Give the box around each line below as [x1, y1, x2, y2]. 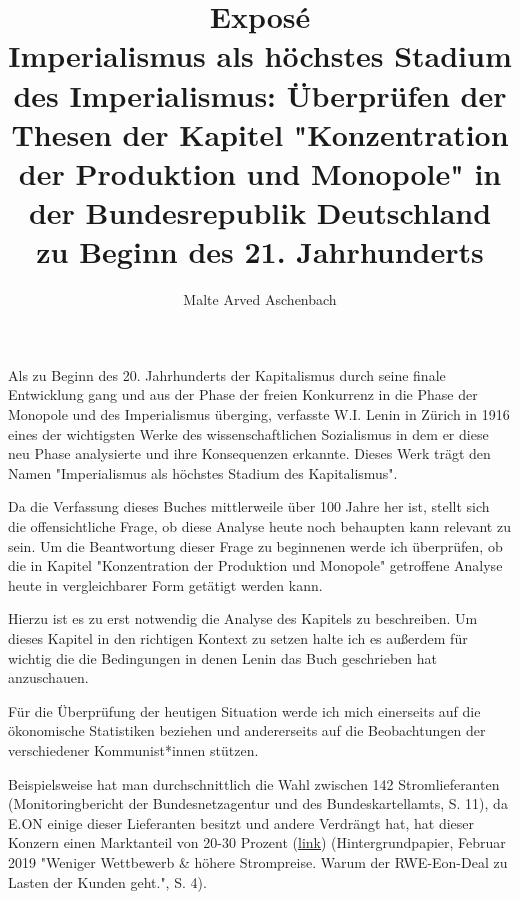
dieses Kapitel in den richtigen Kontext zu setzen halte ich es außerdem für [8, 627, 468, 648]
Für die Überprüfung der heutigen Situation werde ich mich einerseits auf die [8, 700, 481, 721]
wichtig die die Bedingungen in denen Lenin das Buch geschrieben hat [8, 647, 437, 668]
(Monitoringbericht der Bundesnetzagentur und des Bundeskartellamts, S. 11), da [8, 793, 508, 814]
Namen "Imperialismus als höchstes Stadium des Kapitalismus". [8, 462, 398, 483]
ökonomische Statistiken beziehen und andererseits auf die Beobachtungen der [8, 720, 486, 741]
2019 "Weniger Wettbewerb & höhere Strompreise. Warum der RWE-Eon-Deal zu [8, 851, 508, 872]
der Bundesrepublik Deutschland [28, 192, 492, 233]
